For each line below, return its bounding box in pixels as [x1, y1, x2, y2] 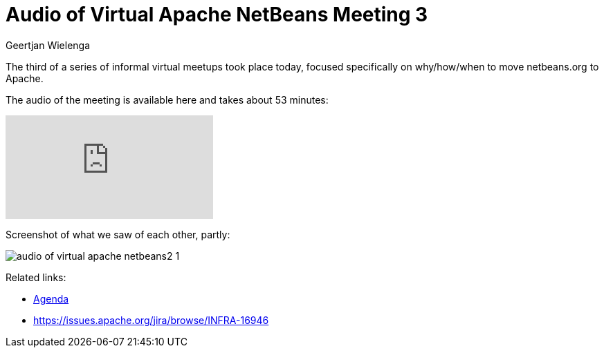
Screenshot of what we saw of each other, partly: [6, 228, 230, 240]
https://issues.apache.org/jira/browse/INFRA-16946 [33, 314, 269, 326]
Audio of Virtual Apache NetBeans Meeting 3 [6, 3, 428, 26]
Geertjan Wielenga [6, 39, 91, 51]
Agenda [33, 292, 69, 305]
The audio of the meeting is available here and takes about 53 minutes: [6, 93, 329, 106]
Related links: [6, 271, 66, 283]
